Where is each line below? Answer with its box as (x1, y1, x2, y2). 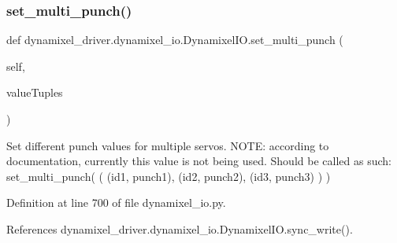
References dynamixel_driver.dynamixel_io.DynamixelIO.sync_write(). (6, 220, 353, 237)
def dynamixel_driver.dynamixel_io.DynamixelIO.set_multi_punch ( (6, 31, 343, 48)
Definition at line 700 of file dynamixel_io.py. (6, 194, 226, 211)
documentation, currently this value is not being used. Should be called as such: (6, 153, 391, 169)
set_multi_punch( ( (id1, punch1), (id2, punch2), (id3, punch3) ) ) (6, 168, 331, 184)
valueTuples (6, 84, 63, 101)
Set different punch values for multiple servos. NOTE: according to (6, 137, 329, 153)
